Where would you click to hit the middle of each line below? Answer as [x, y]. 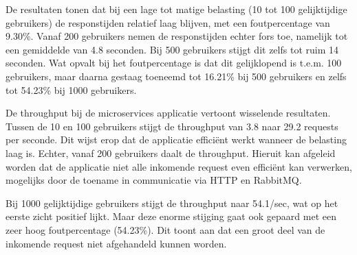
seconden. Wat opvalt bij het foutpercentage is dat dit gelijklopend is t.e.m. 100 [174, 63]
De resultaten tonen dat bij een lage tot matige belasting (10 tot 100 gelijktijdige [176, 9]
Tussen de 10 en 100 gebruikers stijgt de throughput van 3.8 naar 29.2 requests [172, 126]
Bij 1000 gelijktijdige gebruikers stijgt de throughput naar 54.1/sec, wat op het [172, 203]
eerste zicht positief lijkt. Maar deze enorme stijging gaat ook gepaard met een [171, 216]
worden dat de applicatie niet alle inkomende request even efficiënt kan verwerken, [179, 166]
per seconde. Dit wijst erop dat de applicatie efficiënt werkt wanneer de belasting [176, 139]
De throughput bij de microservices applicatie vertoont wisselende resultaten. [168, 113]
